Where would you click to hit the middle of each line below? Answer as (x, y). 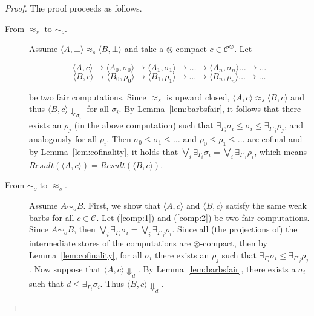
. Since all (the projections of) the (235, 229)
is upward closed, (198, 97)
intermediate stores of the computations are (110, 243)
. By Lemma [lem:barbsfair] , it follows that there (210, 109)
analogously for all (63, 139)
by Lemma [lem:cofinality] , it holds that (104, 151)
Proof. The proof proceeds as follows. (74, 8)
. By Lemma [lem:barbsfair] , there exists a (217, 268)
